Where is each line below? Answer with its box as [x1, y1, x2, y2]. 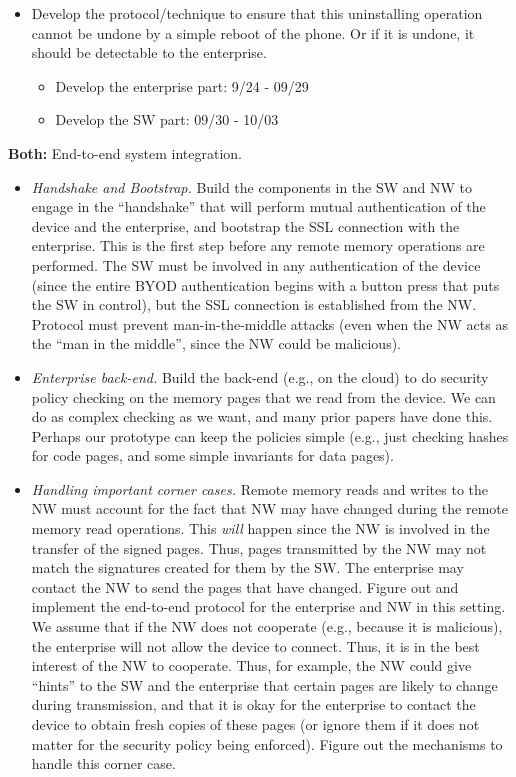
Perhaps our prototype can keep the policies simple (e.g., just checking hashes [31, 425, 509, 446]
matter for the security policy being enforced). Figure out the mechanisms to [31, 733, 503, 754]
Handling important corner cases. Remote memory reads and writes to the [31, 478, 488, 499]
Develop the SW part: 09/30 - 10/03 [55, 109, 279, 130]
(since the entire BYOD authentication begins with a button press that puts [31, 274, 500, 295]
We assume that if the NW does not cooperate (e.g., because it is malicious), [31, 616, 503, 637]
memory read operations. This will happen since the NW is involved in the [31, 518, 490, 539]
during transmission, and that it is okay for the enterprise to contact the [31, 694, 476, 715]
